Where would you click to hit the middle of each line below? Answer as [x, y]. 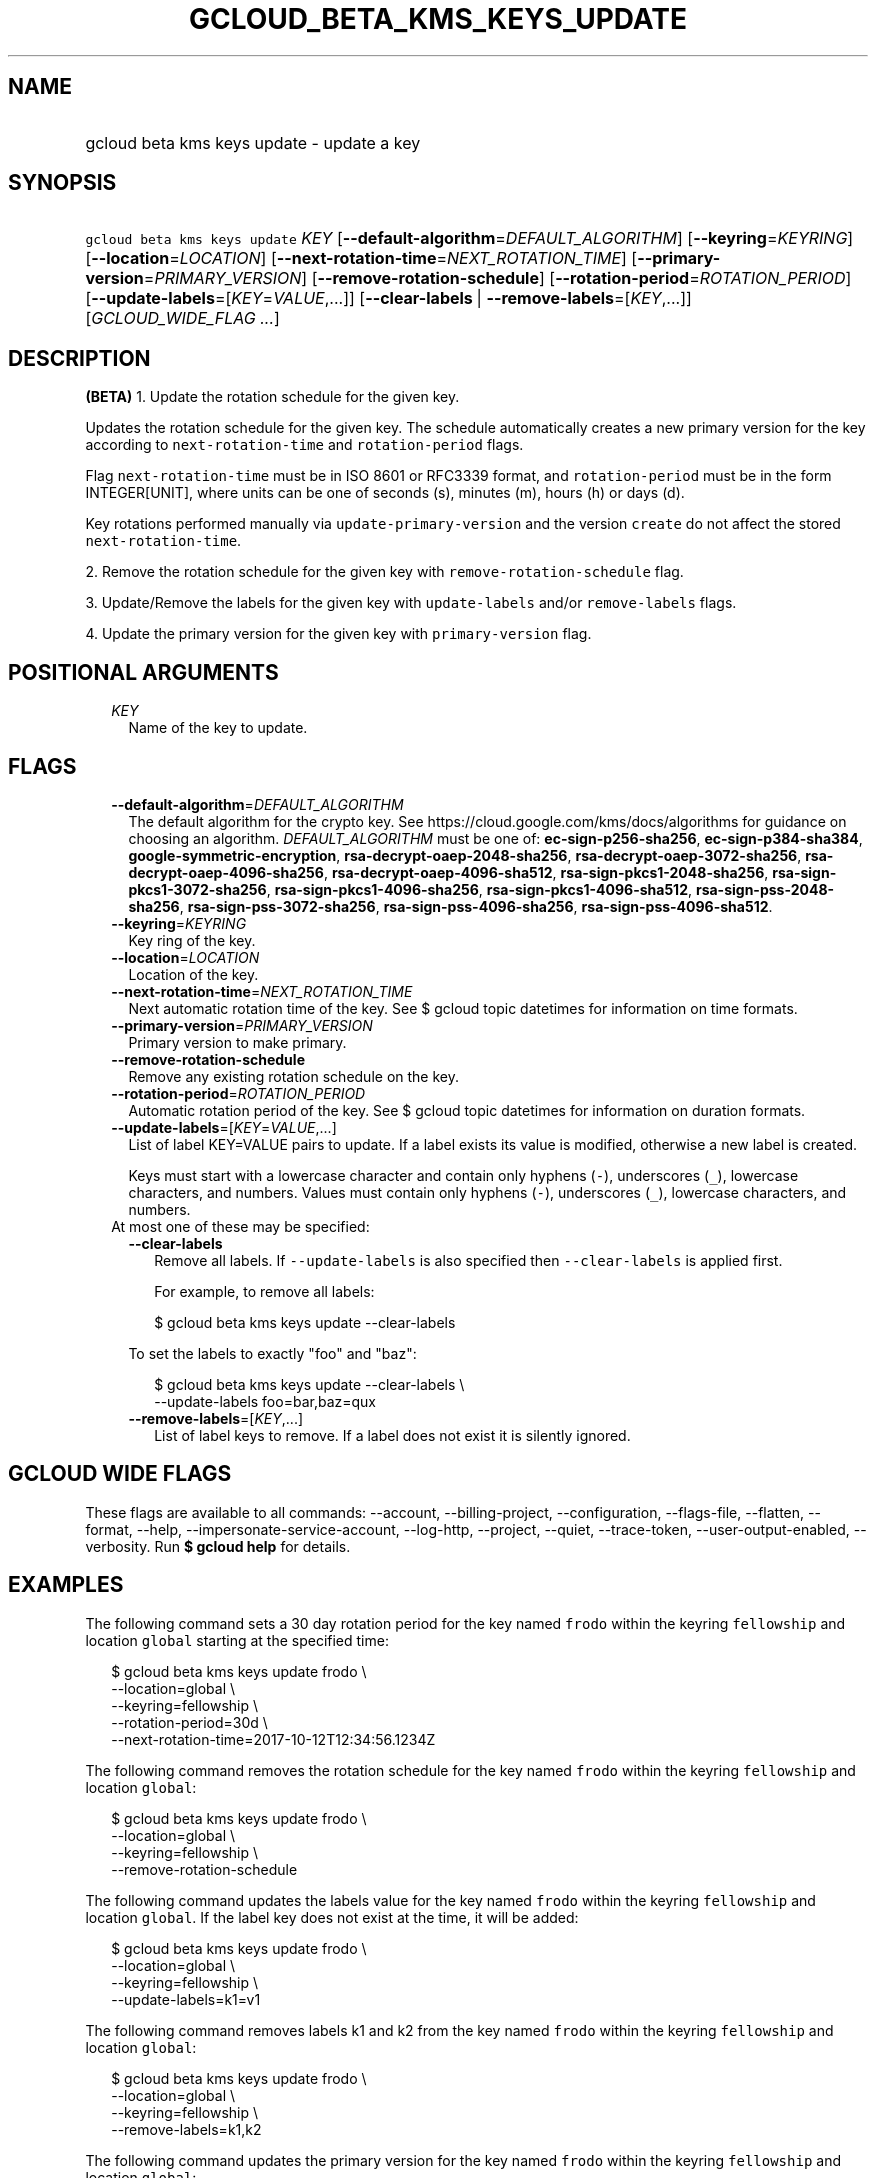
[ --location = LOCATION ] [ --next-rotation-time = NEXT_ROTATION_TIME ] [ [361, 258]
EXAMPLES [66, 1585]
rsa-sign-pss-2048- [765, 889]
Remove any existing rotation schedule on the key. [293, 1076]
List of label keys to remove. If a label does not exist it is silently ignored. [392, 1435]
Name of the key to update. [218, 728]
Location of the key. [193, 974]
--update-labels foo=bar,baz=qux [265, 1401]
